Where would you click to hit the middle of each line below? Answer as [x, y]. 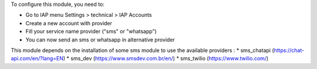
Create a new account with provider [69, 23]
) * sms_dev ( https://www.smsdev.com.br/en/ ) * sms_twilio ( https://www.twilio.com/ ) [166, 58]
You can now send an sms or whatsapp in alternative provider [100, 39]
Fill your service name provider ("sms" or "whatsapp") [91, 32]
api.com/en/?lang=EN [37, 58]
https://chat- [289, 50]
